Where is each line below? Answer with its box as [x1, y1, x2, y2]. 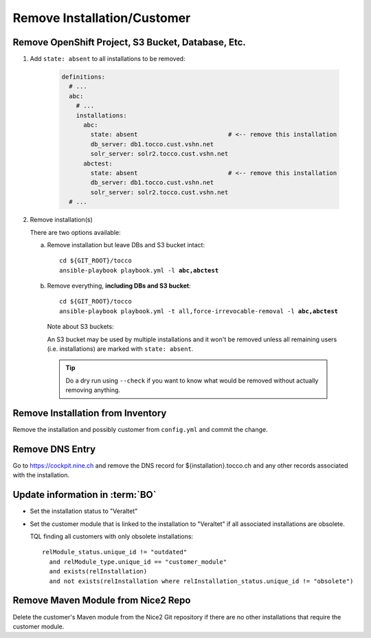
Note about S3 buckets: [47, 323, 114, 331]
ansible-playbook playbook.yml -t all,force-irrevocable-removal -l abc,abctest [59, 307, 339, 315]
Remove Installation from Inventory [12, 407, 167, 419]
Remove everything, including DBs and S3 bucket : [47, 282, 192, 290]
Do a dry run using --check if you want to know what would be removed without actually [65, 376, 319, 385]
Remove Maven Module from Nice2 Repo [12, 595, 191, 606]
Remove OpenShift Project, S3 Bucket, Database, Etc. [12, 36, 247, 48]
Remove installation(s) [30, 216, 93, 224]
